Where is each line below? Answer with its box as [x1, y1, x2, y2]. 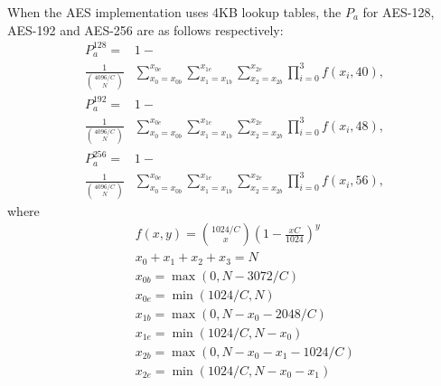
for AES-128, [362, 3, 435, 21]
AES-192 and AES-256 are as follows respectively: [7, 20, 284, 39]
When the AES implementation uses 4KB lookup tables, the [7, 3, 342, 21]
